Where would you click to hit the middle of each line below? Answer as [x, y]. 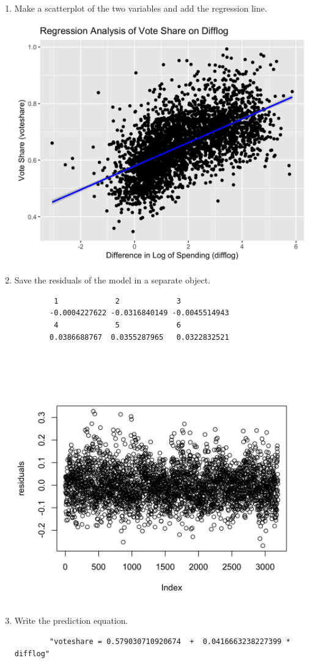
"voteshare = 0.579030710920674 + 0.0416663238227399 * [170, 642]
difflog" [32, 654]
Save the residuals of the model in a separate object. [112, 280]
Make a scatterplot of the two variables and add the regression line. [141, 8]
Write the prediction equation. [71, 620]
